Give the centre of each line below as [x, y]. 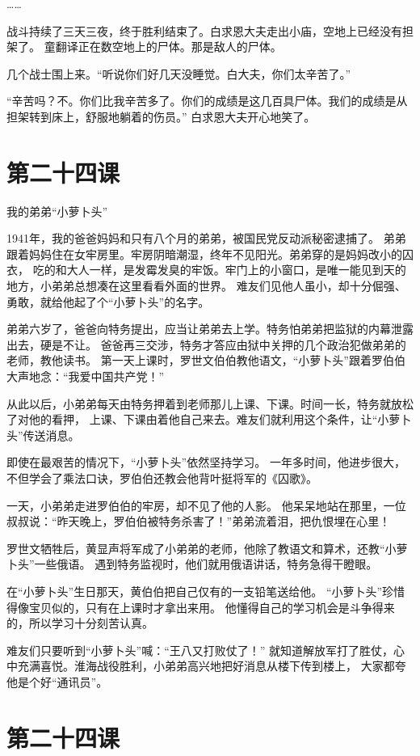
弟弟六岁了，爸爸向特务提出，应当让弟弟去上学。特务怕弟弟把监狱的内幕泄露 [210, 329]
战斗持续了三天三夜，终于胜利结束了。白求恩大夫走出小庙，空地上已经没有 [204, 30]
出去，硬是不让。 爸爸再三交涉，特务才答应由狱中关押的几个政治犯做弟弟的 [206, 344]
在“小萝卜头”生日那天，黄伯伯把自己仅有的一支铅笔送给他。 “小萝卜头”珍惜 [206, 591]
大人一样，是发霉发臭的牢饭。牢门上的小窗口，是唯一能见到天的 [236, 270]
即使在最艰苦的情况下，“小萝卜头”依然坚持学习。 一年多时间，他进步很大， [206, 462]
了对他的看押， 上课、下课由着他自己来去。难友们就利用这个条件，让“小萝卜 [209, 419]
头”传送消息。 [43, 435]
